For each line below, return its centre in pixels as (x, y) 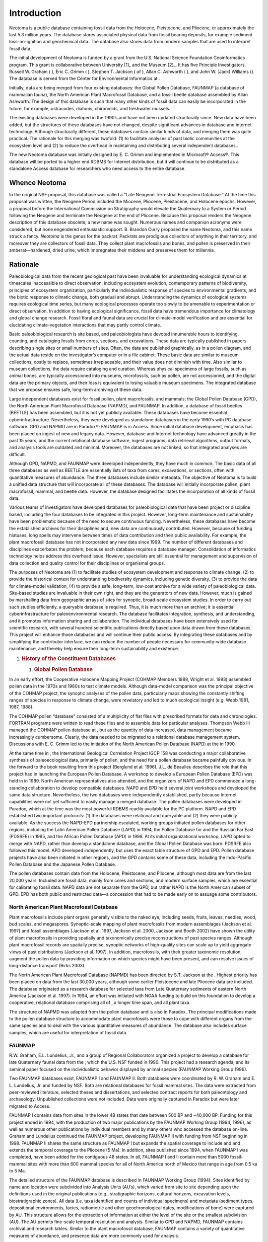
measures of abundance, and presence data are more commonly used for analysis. (94, 1236)
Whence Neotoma (38, 183)
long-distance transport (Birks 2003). (47, 966)
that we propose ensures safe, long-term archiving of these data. (76, 389)
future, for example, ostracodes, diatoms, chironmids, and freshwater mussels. (90, 108)
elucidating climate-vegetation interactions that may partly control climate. (85, 325)
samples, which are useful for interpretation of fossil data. (68, 1032)
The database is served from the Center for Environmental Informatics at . (85, 78)
